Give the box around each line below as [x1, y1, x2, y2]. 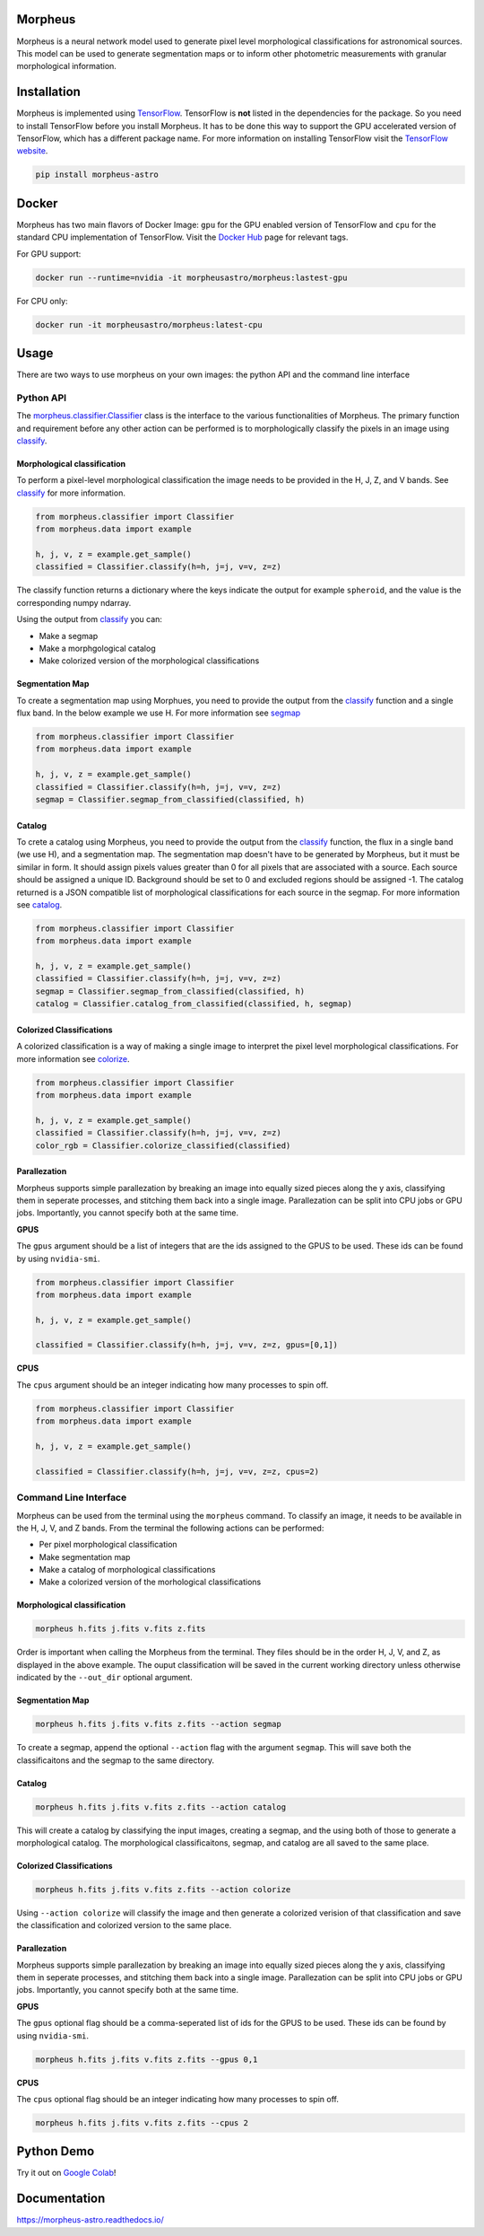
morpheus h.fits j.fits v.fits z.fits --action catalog [35, 1802, 287, 1812]
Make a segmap [39, 630, 99, 641]
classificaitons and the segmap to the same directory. [16, 1755, 215, 1766]
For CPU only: [16, 295, 68, 306]
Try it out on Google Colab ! [16, 2168, 117, 2179]
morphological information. [16, 61, 117, 72]
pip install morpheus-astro [35, 170, 159, 180]
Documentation [16, 2191, 106, 2206]
